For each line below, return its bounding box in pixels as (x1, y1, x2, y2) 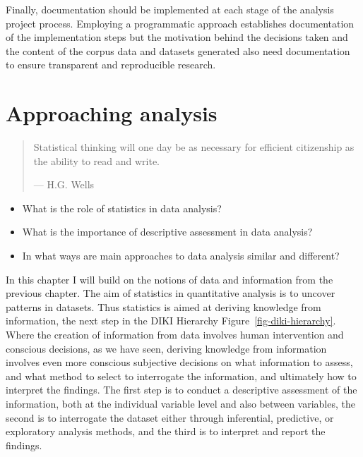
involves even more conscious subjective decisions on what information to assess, (6, 355, 353, 370)
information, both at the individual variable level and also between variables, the (6, 396, 355, 410)
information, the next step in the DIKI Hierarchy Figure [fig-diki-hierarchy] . (6, 313, 336, 328)
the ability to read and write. (33, 153, 160, 168)
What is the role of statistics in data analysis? (22, 200, 222, 215)
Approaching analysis (6, 99, 218, 128)
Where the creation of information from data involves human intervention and (6, 327, 344, 342)
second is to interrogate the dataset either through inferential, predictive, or (6, 410, 334, 425)
